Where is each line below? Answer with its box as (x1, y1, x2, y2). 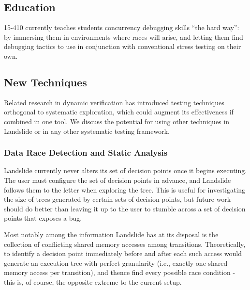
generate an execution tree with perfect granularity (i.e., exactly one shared (4, 258, 228, 268)
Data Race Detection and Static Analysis (4, 146, 168, 159)
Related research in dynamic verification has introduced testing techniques (4, 97, 224, 107)
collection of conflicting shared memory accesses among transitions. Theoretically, (4, 239, 246, 249)
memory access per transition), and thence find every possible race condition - (4, 267, 235, 277)
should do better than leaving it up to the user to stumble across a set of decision (4, 203, 246, 213)
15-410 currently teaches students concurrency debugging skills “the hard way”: (4, 22, 239, 32)
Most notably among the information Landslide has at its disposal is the (4, 229, 219, 239)
